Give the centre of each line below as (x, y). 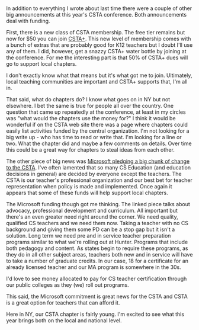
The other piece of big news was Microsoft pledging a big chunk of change (98, 161)
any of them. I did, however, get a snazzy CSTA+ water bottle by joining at (96, 52)
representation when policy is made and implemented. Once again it (89, 187)
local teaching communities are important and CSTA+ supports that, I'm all (97, 82)
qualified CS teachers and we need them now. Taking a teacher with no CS (97, 223)
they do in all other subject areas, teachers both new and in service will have (99, 255)
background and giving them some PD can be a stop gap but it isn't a (91, 229)
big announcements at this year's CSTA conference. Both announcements (97, 15)
